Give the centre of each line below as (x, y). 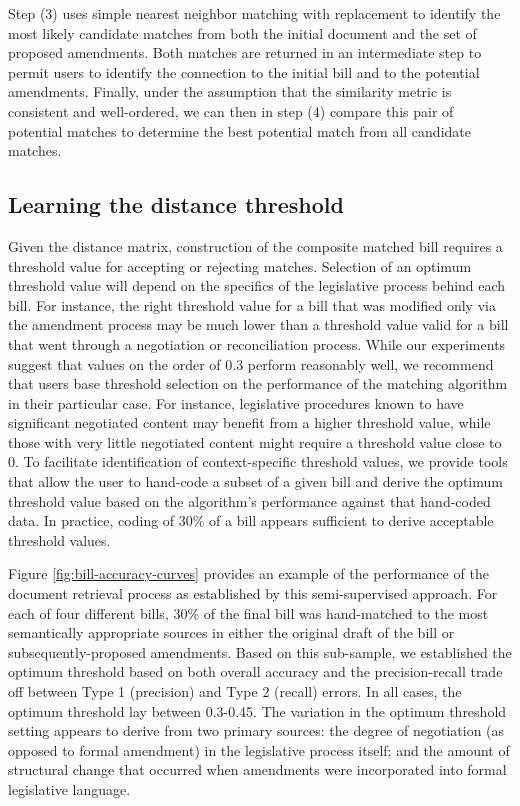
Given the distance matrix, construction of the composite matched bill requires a (255, 245)
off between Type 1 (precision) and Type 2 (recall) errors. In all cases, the (235, 691)
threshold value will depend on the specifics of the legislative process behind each (257, 285)
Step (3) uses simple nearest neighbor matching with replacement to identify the (254, 13)
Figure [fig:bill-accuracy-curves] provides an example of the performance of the (248, 573)
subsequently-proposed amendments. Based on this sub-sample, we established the (260, 651)
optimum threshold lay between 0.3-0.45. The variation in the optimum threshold (257, 710)
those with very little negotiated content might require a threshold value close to (255, 441)
